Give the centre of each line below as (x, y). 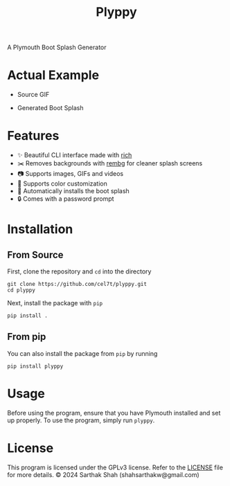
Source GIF (33, 95)
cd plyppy (21, 290)
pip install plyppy (35, 366)
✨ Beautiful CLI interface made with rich (74, 155)
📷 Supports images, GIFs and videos (70, 174)
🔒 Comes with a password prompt (65, 199)
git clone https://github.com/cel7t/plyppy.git (77, 285)
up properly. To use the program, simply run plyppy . (81, 420)
